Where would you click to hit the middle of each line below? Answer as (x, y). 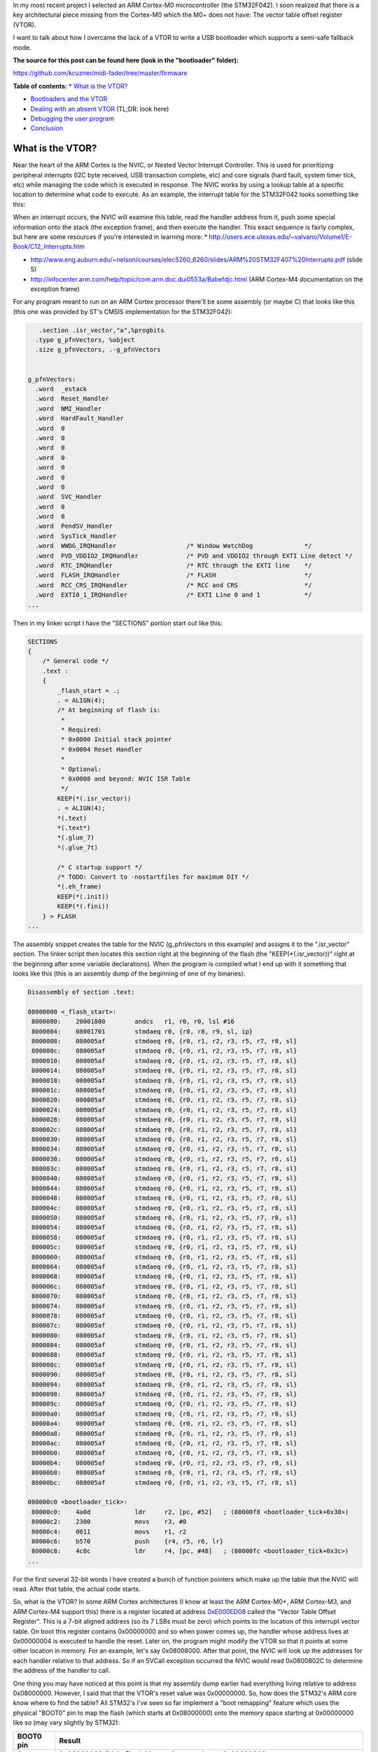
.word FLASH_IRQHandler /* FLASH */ (174, 575)
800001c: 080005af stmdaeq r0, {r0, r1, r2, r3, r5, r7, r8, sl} (164, 1090)
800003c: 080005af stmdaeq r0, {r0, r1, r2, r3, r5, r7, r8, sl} (164, 1169)
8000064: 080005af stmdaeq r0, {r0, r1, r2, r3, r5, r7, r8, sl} (164, 1266)
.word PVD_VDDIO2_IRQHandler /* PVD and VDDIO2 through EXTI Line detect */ (194, 556)
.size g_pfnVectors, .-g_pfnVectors (98, 350)
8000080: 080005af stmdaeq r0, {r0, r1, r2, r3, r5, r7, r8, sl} (164, 1335)
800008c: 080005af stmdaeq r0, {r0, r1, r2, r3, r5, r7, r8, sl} (164, 1364)
